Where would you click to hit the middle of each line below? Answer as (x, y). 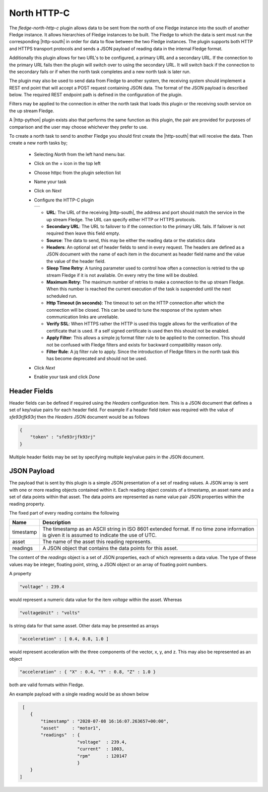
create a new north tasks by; (38, 143)
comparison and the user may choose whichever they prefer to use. (79, 127)
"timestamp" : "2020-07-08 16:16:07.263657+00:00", (105, 721)
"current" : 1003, (101, 749)
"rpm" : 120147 (102, 756)
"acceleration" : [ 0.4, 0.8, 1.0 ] (64, 639)
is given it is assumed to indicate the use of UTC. (100, 535)
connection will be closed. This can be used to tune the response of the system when (134, 310)
